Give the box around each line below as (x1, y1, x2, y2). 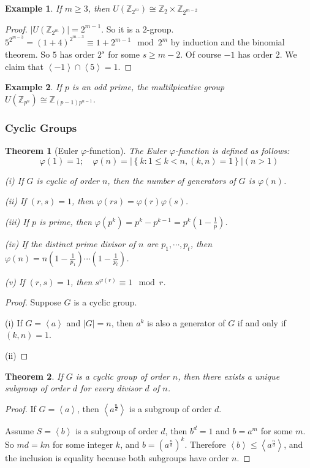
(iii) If (5, 215, 29, 228)
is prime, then (39, 215, 92, 228)
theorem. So (5, 48, 50, 60)
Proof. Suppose (5, 296, 61, 309)
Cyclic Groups (5, 120, 77, 135)
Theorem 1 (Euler (5, 144, 78, 156)
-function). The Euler (86, 144, 167, 156)
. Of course (180, 48, 221, 60)
